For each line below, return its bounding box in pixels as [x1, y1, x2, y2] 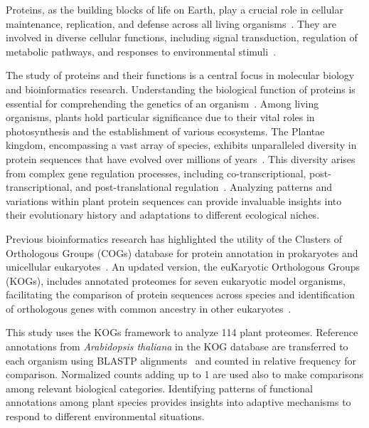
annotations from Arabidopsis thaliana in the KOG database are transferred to [6, 339, 348, 354]
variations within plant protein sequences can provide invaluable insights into [6, 193, 342, 208]
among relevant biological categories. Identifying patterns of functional [6, 380, 313, 395]
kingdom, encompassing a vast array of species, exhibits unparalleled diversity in [6, 137, 357, 152]
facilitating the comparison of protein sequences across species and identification [6, 287, 355, 302]
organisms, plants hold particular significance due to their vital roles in [6, 110, 315, 125]
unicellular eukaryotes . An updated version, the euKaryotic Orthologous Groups [6, 259, 360, 274]
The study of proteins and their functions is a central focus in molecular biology [6, 68, 355, 83]
